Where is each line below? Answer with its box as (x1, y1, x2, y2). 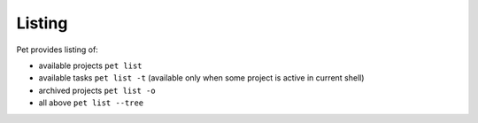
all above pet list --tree (38, 97, 144, 108)
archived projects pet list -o (38, 85, 156, 96)
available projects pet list (38, 60, 143, 71)
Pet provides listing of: (16, 44, 99, 55)
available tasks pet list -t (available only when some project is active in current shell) (38, 73, 365, 83)
